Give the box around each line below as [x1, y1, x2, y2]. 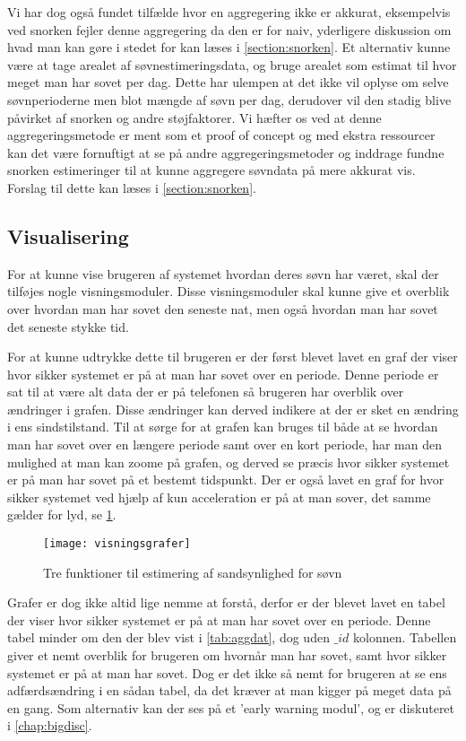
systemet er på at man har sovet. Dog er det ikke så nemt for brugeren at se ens [7, 663, 447, 682]
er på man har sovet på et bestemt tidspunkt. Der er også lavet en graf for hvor [7, 470, 444, 489]
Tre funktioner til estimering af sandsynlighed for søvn [43, 562, 342, 581]
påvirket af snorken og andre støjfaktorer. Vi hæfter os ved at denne [7, 108, 382, 126]
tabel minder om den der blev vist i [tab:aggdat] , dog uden [7, 628, 330, 647]
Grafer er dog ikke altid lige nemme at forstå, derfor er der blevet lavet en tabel [7, 593, 445, 612]
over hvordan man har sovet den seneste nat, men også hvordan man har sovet [7, 299, 438, 318]
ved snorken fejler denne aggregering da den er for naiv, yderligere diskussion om [7, 20, 452, 39]
